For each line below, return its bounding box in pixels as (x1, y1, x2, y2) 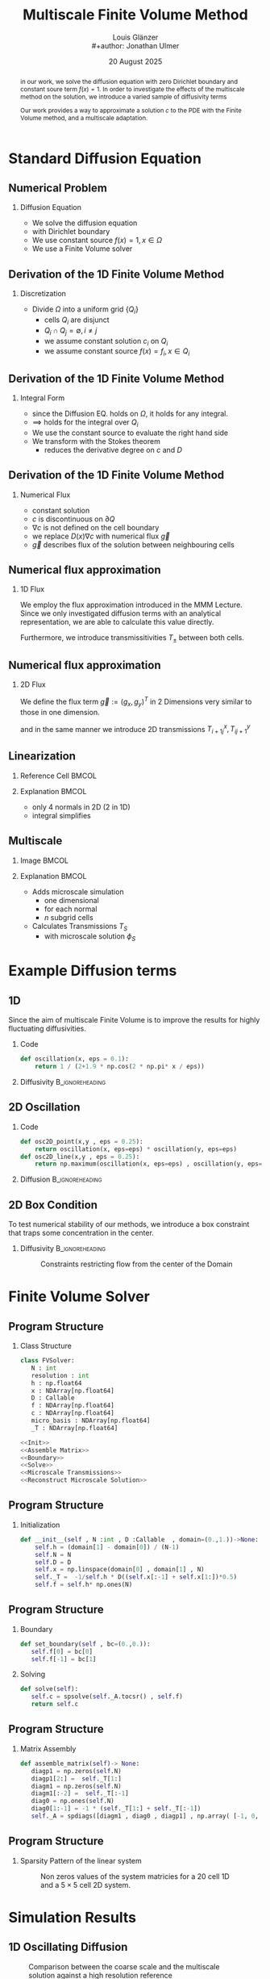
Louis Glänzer (112, 32, 159, 42)
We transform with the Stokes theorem (31, 436, 161, 446)
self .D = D (35, 1558, 72, 1567)
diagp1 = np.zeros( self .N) (31, 1767, 123, 1775)
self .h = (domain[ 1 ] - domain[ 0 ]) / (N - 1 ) (35, 1543, 180, 1551)
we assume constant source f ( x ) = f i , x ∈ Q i (44, 346, 190, 358)
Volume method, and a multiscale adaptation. (19, 113, 148, 122)
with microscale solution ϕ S (44, 931, 136, 943)
